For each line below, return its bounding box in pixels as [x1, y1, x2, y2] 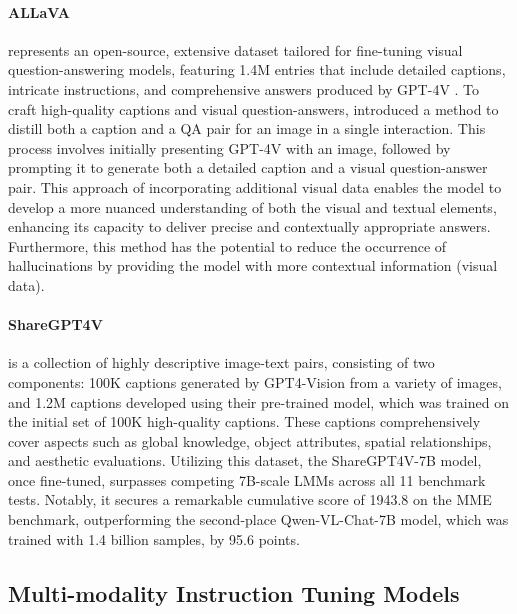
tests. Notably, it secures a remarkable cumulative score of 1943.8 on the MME [8, 489, 492, 510]
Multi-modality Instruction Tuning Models [8, 577, 460, 608]
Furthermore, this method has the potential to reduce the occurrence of [8, 235, 447, 256]
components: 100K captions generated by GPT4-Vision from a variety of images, [8, 371, 502, 392]
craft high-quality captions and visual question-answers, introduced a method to [8, 98, 499, 119]
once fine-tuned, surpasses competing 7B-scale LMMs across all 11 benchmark [8, 469, 486, 490]
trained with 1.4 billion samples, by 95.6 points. [8, 528, 300, 549]
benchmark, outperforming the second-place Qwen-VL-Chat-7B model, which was [8, 509, 509, 530]
